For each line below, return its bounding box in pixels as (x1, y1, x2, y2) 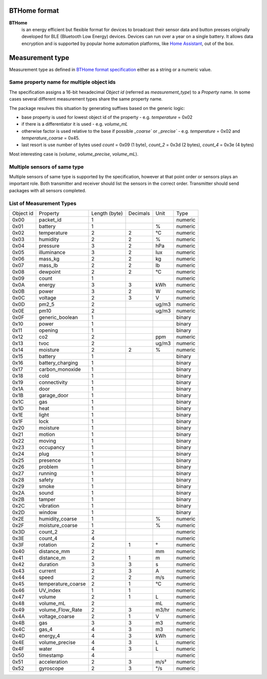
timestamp (39, 652, 64, 659)
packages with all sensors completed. (9, 187, 87, 193)
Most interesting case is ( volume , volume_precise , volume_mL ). (9, 151, 138, 157)
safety (39, 476, 54, 483)
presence (39, 457, 61, 464)
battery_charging (39, 359, 79, 366)
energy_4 (39, 632, 60, 639)
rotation (39, 541, 57, 548)
